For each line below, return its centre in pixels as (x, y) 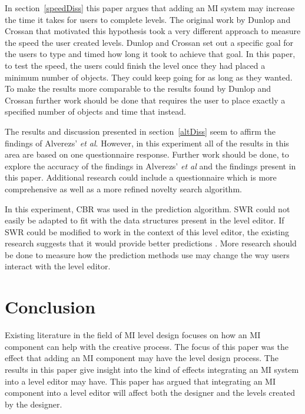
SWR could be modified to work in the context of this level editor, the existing (147, 231)
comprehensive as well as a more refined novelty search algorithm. (123, 188)
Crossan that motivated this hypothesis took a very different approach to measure (153, 31)
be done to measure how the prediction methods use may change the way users (147, 254)
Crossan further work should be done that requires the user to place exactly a (145, 100)
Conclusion (50, 307)
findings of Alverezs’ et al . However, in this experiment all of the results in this (147, 143)
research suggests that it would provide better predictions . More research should (151, 243)
